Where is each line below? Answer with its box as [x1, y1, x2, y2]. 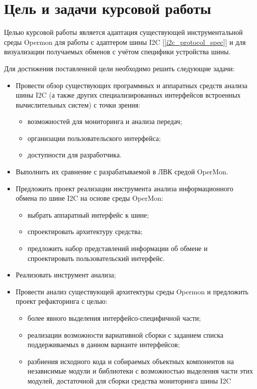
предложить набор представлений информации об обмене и [27, 243, 208, 254]
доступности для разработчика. [27, 149, 122, 160]
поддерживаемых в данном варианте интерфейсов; [27, 339, 180, 350]
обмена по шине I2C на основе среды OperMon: [15, 193, 164, 203]
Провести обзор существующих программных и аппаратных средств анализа [15, 80, 248, 90]
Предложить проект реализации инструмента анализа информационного [15, 183, 234, 193]
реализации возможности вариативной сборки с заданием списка [27, 329, 224, 340]
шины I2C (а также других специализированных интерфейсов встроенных [15, 90, 241, 100]
